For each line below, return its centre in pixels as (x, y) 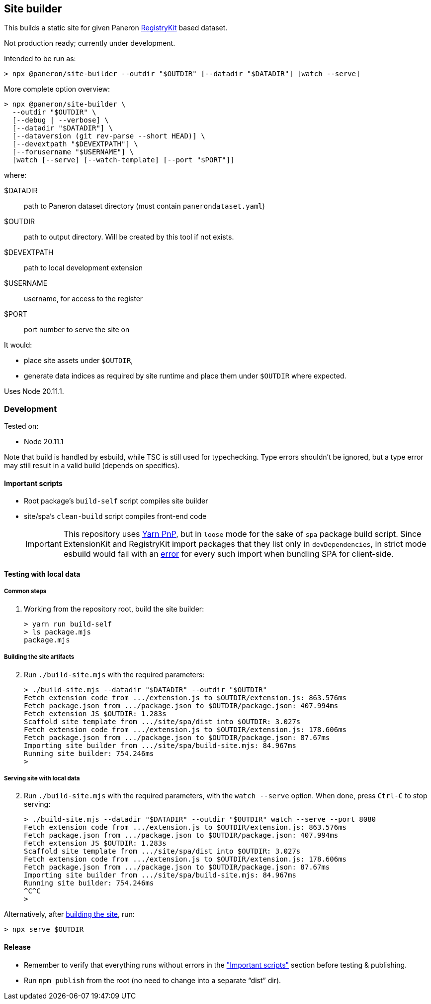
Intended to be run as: (40, 59)
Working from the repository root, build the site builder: (114, 609)
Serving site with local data (42, 778)
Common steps (25, 591)
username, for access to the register (84, 299)
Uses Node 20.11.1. (34, 391)
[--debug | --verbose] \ (60, 120)
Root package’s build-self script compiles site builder (116, 501)
